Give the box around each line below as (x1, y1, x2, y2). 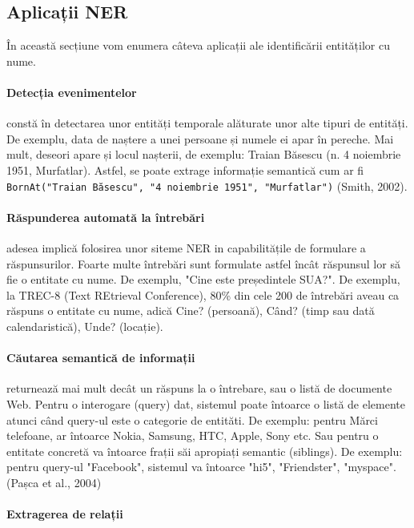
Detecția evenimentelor (6, 83, 137, 100)
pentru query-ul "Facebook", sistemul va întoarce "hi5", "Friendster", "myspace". (6, 458, 396, 475)
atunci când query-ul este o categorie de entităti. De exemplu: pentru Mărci (6, 411, 378, 428)
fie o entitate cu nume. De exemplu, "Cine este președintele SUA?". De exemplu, (6, 271, 400, 288)
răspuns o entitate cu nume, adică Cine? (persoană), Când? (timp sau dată (6, 302, 375, 319)
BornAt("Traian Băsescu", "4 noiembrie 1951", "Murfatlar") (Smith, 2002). (6, 177, 408, 194)
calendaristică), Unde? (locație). (6, 317, 163, 334)
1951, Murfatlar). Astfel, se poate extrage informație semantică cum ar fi (6, 161, 364, 178)
